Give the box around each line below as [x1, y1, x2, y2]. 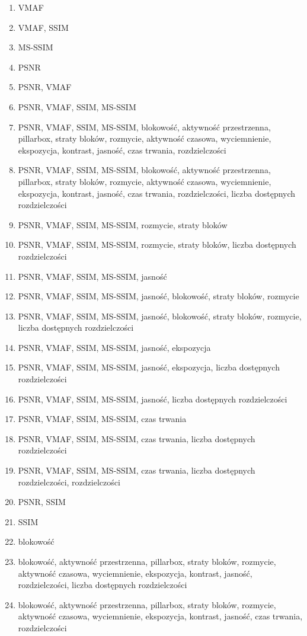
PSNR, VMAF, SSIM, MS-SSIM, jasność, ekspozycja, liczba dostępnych [18, 361, 280, 373]
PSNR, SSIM [18, 496, 66, 508]
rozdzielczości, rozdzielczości [18, 475, 120, 488]
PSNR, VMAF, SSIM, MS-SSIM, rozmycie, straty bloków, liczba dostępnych [18, 238, 296, 251]
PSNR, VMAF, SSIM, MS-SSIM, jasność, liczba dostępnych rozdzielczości [18, 392, 287, 405]
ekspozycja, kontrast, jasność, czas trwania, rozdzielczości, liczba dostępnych [18, 187, 296, 199]
